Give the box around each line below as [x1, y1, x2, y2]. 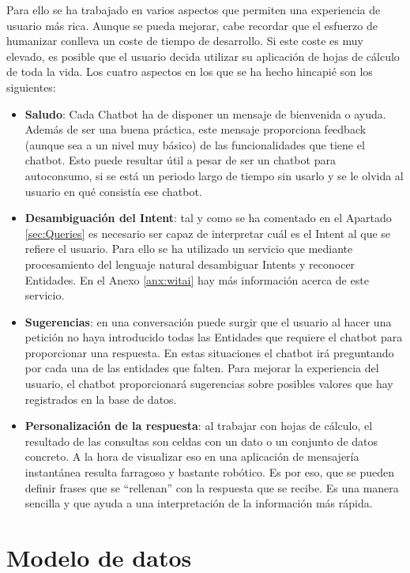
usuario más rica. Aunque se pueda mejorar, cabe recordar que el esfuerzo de [6, 17, 378, 33]
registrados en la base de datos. [24, 390, 177, 407]
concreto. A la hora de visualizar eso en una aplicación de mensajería [24, 448, 359, 465]
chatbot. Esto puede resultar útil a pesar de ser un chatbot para [24, 152, 336, 168]
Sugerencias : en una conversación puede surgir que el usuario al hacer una [24, 313, 392, 330]
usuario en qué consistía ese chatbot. [24, 183, 202, 199]
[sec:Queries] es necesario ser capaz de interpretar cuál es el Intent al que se [24, 224, 391, 241]
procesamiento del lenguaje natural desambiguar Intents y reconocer [24, 255, 355, 272]
